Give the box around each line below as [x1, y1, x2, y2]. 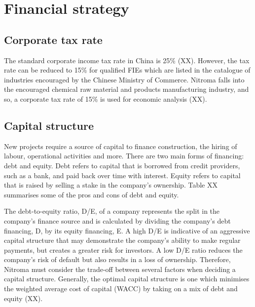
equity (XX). [4, 293, 43, 303]
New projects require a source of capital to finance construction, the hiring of [4, 141, 237, 151]
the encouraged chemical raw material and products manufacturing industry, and [4, 84, 249, 94]
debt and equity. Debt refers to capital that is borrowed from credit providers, [4, 160, 240, 170]
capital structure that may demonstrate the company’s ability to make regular [4, 235, 241, 245]
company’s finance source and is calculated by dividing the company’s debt [4, 215, 231, 226]
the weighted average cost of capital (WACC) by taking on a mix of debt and [4, 283, 238, 294]
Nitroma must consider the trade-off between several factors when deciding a [4, 264, 236, 274]
